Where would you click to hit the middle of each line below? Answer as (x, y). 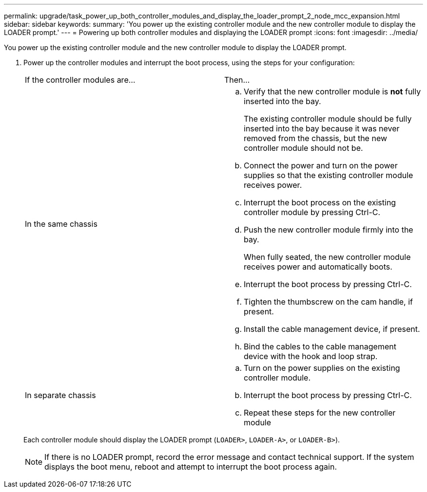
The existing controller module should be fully (328, 119)
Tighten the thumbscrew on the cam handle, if (328, 302)
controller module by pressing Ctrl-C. (312, 212)
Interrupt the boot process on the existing (320, 202)
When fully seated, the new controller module (327, 257)
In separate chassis (60, 395)
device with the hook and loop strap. (311, 356)
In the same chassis (61, 224)
